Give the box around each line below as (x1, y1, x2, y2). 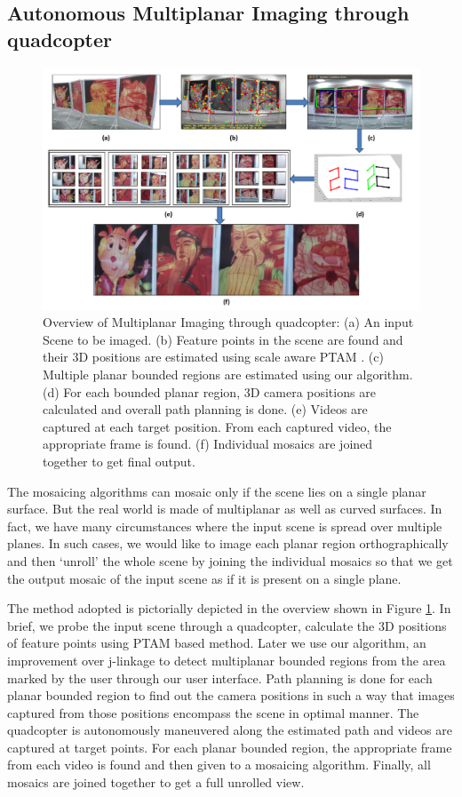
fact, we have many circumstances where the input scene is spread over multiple (7, 516, 442, 535)
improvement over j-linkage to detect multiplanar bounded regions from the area (7, 650, 446, 669)
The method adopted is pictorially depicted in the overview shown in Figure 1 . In (7, 599, 451, 618)
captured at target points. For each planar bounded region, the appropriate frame (7, 737, 452, 756)
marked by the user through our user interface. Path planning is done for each (7, 668, 433, 687)
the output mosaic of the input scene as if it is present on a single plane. (7, 569, 402, 587)
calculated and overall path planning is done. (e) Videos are (43, 400, 368, 418)
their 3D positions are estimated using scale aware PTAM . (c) (43, 347, 384, 366)
